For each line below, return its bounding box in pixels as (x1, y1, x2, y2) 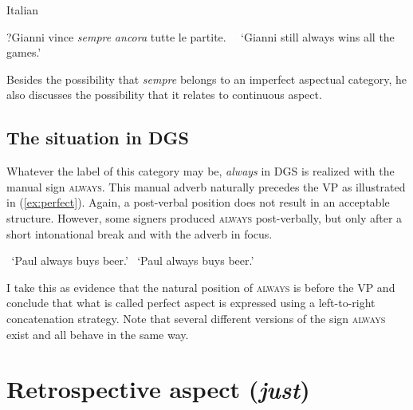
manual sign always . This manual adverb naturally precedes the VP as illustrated (6, 178, 406, 195)
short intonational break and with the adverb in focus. (6, 225, 273, 242)
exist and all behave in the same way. (6, 325, 189, 342)
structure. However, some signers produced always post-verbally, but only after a (6, 209, 403, 226)
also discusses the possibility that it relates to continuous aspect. (6, 86, 322, 103)
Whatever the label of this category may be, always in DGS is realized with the (6, 163, 395, 179)
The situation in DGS (6, 125, 189, 150)
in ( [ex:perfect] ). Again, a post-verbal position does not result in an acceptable (6, 194, 390, 211)
